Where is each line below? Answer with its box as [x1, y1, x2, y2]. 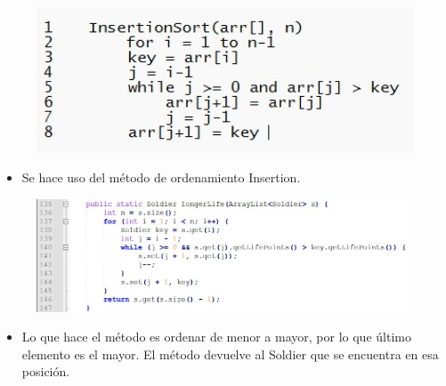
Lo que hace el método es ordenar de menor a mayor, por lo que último [21, 327, 411, 346]
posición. [21, 362, 70, 381]
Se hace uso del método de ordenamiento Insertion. [21, 168, 301, 187]
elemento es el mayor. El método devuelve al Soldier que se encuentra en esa [21, 344, 439, 363]
